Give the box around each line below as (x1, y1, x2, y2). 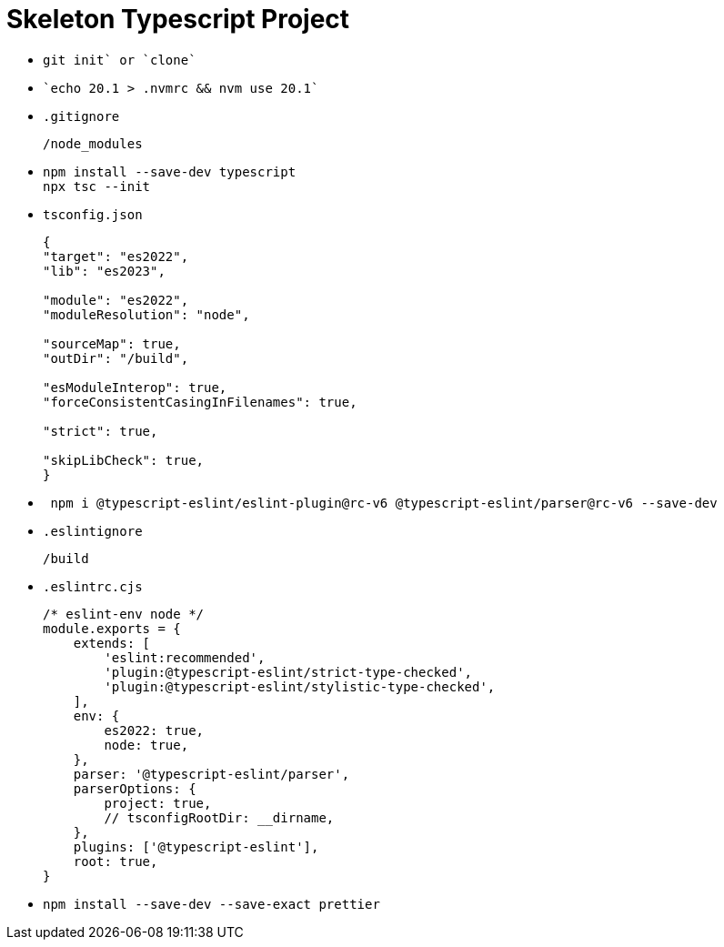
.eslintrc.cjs (43, 579, 143, 594)
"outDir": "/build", (43, 350, 189, 366)
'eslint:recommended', (104, 650, 266, 665)
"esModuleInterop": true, (43, 379, 227, 395)
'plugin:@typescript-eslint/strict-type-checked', (104, 664, 473, 680)
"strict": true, (43, 423, 158, 438)
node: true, (104, 737, 189, 752)
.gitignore (43, 108, 120, 124)
